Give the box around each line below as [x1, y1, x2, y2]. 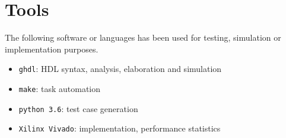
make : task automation [18, 82, 101, 94]
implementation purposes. [5, 42, 98, 55]
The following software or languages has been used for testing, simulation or [5, 31, 281, 44]
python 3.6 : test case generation [18, 102, 138, 114]
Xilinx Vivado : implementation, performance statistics [18, 122, 221, 134]
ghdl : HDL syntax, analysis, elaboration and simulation [18, 63, 222, 75]
